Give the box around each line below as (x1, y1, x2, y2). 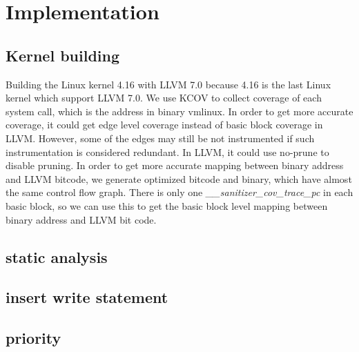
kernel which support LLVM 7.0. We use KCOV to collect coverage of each (6, 90, 322, 105)
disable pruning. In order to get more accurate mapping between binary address (6, 158, 344, 173)
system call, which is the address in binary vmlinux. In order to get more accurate (6, 104, 353, 118)
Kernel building (6, 44, 120, 66)
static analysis (6, 246, 108, 267)
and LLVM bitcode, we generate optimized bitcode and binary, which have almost (6, 171, 352, 186)
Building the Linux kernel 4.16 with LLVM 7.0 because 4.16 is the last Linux (6, 77, 331, 91)
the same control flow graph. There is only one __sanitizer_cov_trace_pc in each (6, 185, 353, 199)
